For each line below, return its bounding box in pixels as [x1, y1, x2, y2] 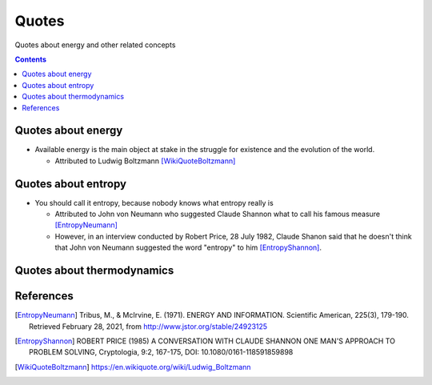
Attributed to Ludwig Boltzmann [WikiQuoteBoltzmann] [54, 156, 236, 166]
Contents [14, 54, 47, 64]
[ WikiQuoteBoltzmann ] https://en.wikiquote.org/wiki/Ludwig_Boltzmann [14, 362, 251, 371]
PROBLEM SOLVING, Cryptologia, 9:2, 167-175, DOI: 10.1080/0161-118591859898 [29, 347, 294, 357]
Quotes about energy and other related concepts [14, 40, 176, 50]
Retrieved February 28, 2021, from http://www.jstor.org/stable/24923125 [29, 321, 268, 331]
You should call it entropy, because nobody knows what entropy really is [34, 198, 274, 207]
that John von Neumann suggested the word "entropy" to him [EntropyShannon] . [54, 243, 322, 252]
